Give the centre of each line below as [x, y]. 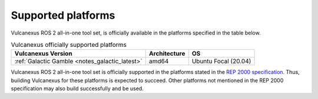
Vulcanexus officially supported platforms [69, 45]
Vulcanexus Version [44, 54]
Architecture [167, 54]
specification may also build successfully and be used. [77, 88]
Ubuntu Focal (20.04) [221, 62]
